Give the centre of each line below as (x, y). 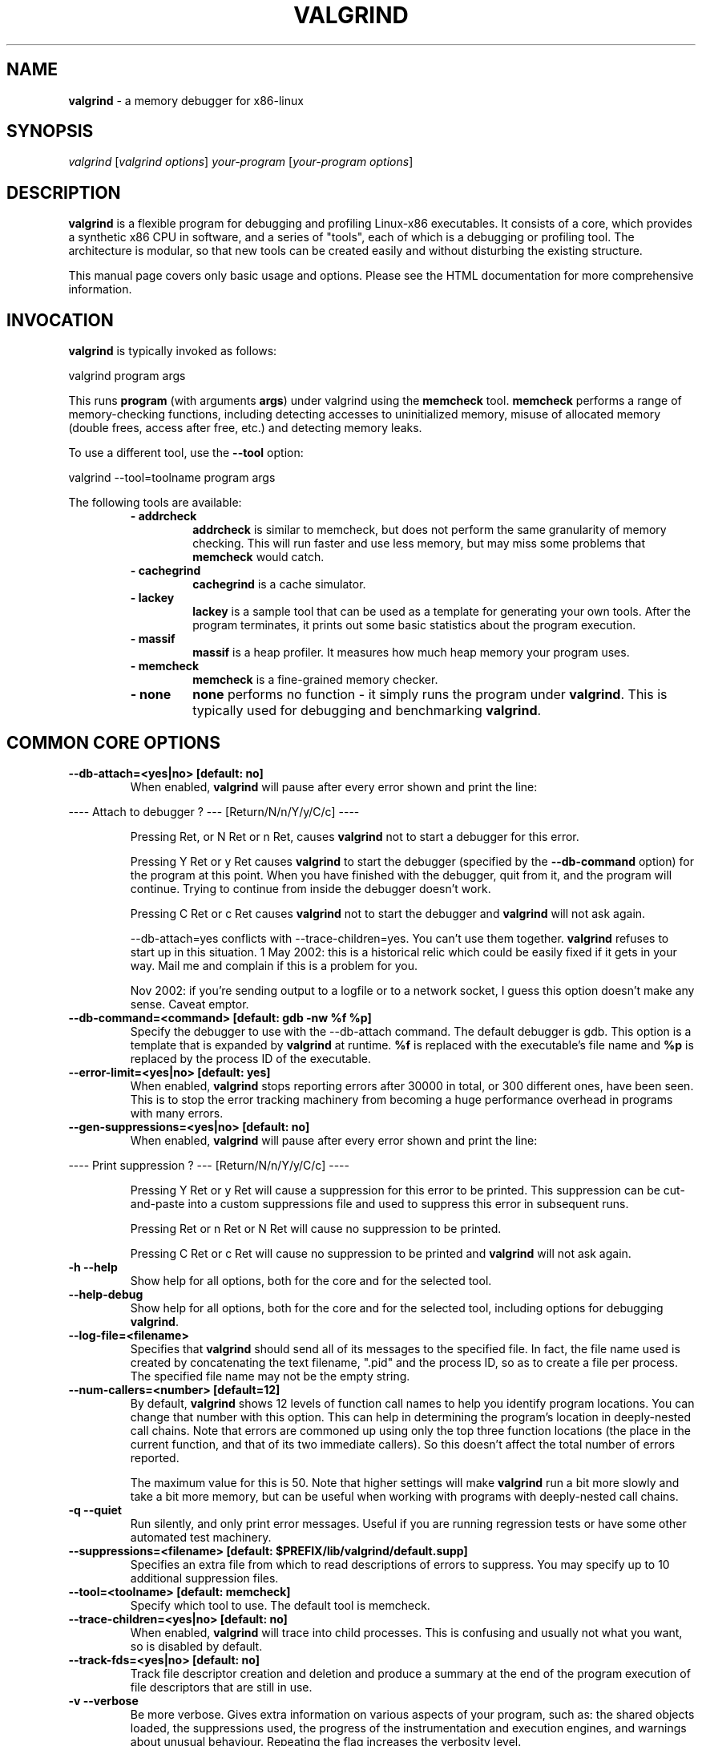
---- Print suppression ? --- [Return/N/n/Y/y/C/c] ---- (209, 1165)
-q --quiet (95, 1510)
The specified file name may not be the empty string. (270, 1376)
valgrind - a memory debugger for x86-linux (186, 100)
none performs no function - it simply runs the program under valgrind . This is (430, 695)
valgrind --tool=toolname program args (172, 478)
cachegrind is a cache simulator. (279, 584)
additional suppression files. (204, 1578)
